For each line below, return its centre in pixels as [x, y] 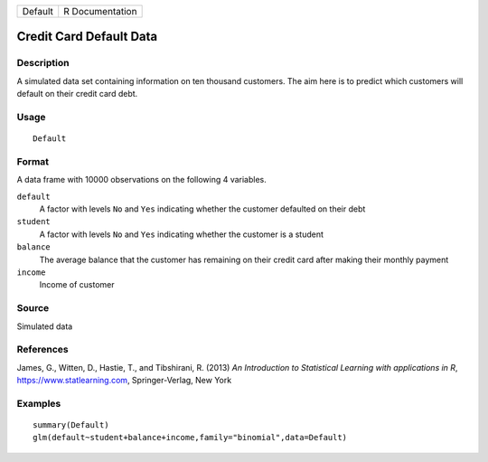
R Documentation [100, 11]
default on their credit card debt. [77, 94]
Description [43, 63]
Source [33, 308]
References [42, 350]
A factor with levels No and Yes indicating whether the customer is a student [182, 234]
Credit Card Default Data [87, 37]
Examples [39, 403]
